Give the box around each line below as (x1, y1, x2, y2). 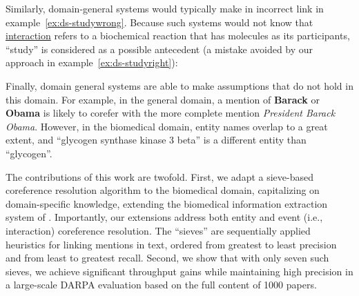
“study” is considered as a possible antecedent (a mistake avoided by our (6, 41, 313, 56)
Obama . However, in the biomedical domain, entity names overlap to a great (6, 119, 328, 133)
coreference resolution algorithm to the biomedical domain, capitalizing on (6, 183, 320, 197)
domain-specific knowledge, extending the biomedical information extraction (6, 196, 328, 210)
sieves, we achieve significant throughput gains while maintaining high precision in (6, 264, 353, 278)
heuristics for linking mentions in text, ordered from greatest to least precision (6, 237, 337, 251)
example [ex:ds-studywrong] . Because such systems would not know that (6, 14, 313, 29)
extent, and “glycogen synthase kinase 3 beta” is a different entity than (6, 132, 307, 147)
